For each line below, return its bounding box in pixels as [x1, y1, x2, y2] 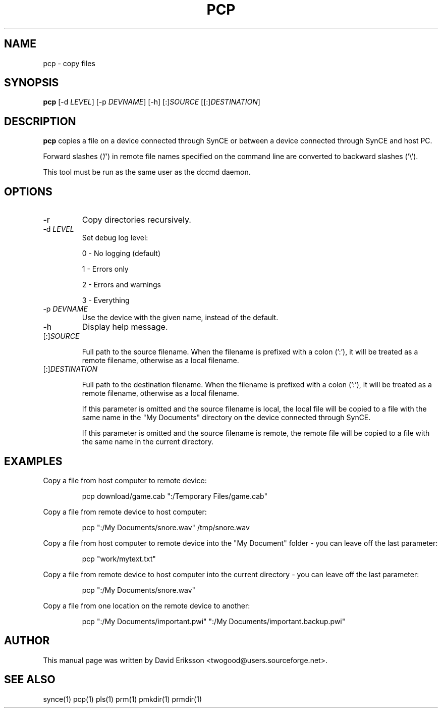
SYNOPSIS [4, 76, 59, 89]
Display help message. [82, 322, 168, 332]
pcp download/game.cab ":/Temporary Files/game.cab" [82, 491, 267, 500]
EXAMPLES [4, 454, 63, 468]
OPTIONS [4, 185, 52, 198]
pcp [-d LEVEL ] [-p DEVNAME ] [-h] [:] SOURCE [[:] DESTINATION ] [43, 97, 260, 107]
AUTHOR [4, 634, 50, 647]
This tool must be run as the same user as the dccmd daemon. [43, 168, 251, 177]
